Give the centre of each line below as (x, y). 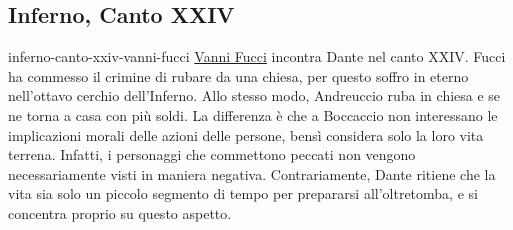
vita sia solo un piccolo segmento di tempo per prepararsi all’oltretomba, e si (243, 193)
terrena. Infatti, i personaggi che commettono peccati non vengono (212, 154)
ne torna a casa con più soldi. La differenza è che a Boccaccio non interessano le (253, 114)
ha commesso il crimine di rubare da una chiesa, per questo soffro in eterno (238, 75)
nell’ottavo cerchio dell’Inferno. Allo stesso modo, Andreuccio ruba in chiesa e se (254, 95)
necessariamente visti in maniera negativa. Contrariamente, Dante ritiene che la (252, 173)
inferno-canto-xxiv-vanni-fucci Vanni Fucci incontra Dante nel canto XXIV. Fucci (257, 56)
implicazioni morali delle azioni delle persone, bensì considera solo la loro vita (246, 134)
